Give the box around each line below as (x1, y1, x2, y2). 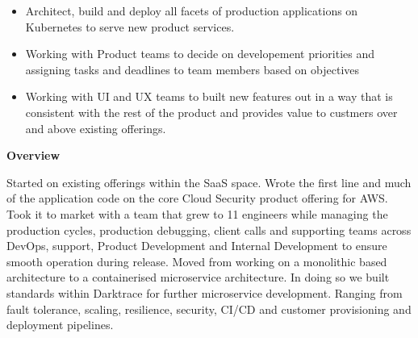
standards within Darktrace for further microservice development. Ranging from (6, 284, 403, 301)
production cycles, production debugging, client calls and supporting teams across (6, 221, 412, 238)
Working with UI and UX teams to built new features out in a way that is (25, 88, 393, 105)
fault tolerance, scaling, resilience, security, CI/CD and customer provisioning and (6, 300, 412, 317)
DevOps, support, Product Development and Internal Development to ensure (6, 237, 387, 254)
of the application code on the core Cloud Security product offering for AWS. (6, 190, 388, 207)
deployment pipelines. (6, 316, 114, 333)
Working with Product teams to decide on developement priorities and (25, 45, 374, 62)
